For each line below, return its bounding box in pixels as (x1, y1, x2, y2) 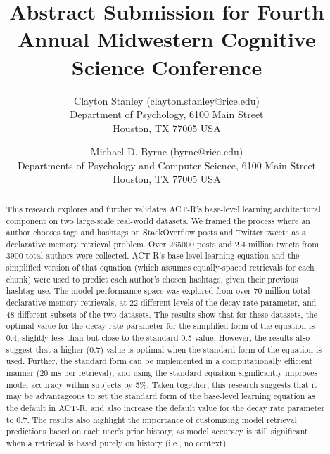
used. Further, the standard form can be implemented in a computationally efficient (6, 355, 313, 367)
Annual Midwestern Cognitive (18, 25, 316, 53)
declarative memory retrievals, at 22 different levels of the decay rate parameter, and (6, 297, 317, 309)
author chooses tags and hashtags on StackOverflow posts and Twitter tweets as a (6, 226, 306, 238)
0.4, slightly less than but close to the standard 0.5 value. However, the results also (6, 332, 310, 344)
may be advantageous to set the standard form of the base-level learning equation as (6, 390, 315, 402)
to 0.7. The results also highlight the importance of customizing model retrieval (6, 413, 297, 425)
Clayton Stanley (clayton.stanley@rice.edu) (74, 93, 260, 108)
